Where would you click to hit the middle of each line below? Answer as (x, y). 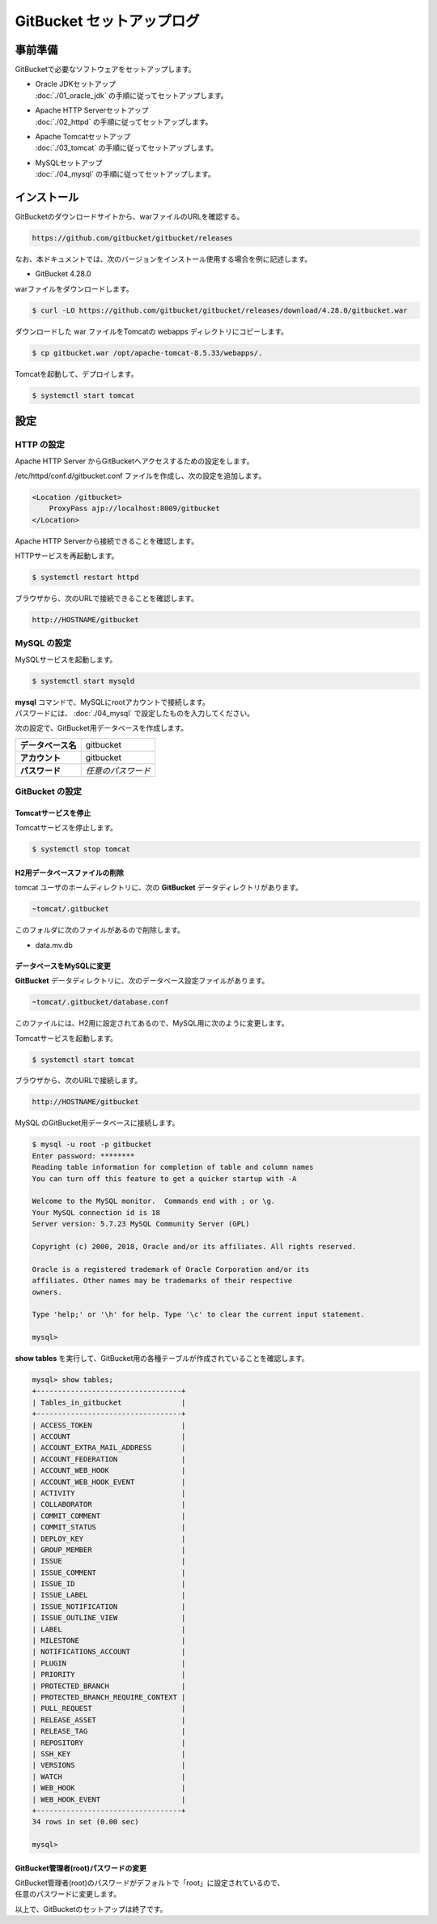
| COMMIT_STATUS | (109, 1527)
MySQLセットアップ (69, 163)
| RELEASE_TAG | (109, 1731)
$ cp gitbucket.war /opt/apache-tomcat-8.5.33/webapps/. (147, 353)
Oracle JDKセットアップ (76, 84)
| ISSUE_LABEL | (109, 1595)
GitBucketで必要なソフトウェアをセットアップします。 (105, 70)
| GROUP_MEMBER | (109, 1550)
